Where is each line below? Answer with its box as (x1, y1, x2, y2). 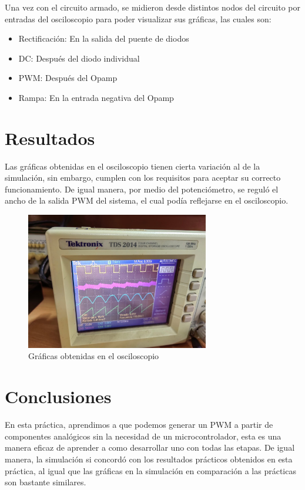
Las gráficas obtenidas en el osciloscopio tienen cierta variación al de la (5, 160, 260, 172)
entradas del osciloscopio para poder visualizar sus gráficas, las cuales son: (5, 12, 272, 25)
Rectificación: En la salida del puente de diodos (18, 32, 189, 45)
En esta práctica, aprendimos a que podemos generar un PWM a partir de (5, 418, 273, 431)
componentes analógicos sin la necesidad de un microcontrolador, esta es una (5, 430, 281, 442)
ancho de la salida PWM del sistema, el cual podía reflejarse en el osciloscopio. (5, 194, 289, 207)
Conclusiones (5, 384, 112, 408)
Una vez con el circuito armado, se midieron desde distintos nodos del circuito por (5, 1, 301, 13)
